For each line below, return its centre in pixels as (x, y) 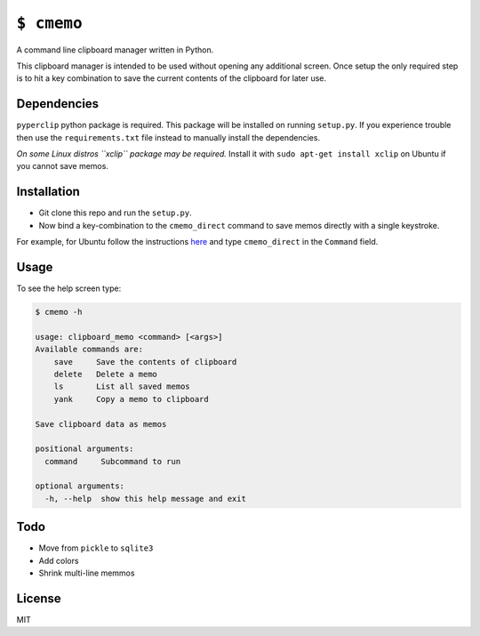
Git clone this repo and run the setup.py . (116, 213)
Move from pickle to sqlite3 (96, 548)
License (39, 598)
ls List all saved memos (122, 386)
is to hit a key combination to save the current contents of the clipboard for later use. (172, 78)
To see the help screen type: (69, 288)
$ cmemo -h (59, 312)
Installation (48, 192)
